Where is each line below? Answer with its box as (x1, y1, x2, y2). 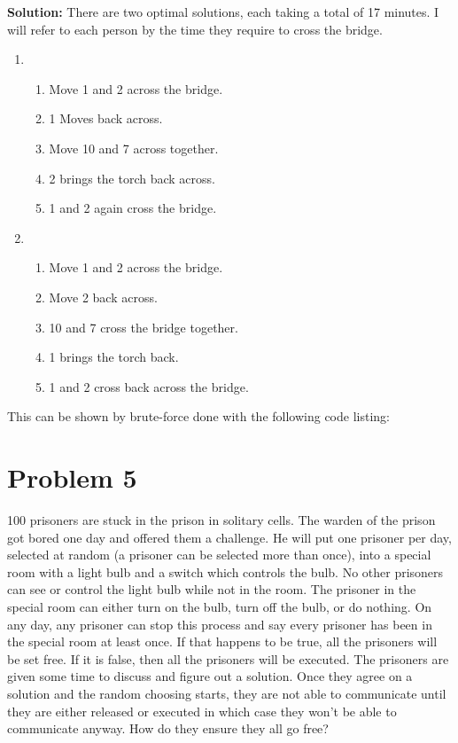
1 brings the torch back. (49, 348, 179, 366)
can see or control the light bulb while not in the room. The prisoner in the (7, 580, 416, 598)
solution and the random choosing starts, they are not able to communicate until (7, 684, 446, 702)
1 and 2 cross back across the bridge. (49, 377, 249, 395)
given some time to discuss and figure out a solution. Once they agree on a (7, 667, 413, 685)
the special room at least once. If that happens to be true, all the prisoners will (7, 632, 438, 651)
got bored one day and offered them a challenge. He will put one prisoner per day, (7, 528, 452, 546)
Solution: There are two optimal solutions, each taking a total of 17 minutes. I (7, 3, 439, 20)
